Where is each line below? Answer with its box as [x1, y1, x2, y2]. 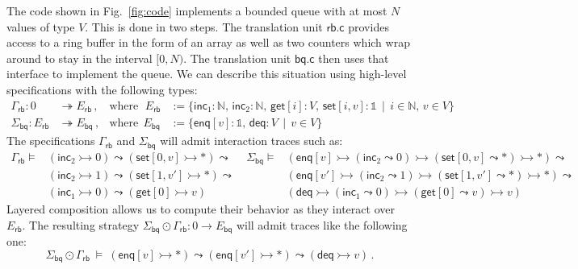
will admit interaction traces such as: [160, 132, 343, 149]
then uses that [318, 49, 389, 66]
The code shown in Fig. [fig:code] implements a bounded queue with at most [6, 2, 387, 19]
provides [348, 18, 389, 35]
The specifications [6, 132, 95, 149]
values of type [6, 18, 75, 35]
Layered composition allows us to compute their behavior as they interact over [6, 201, 395, 217]
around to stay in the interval [6, 49, 153, 66]
